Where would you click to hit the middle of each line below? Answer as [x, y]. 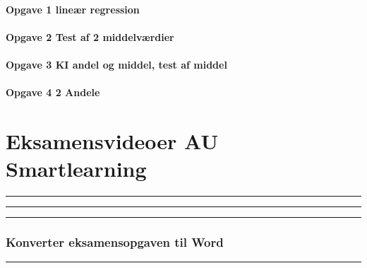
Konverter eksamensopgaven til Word [115, 241]
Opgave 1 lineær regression [73, 9]
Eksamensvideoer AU [112, 140]
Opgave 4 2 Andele [53, 92]
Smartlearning [76, 169]
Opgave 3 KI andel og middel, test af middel [116, 64]
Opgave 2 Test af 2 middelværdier [90, 36]
